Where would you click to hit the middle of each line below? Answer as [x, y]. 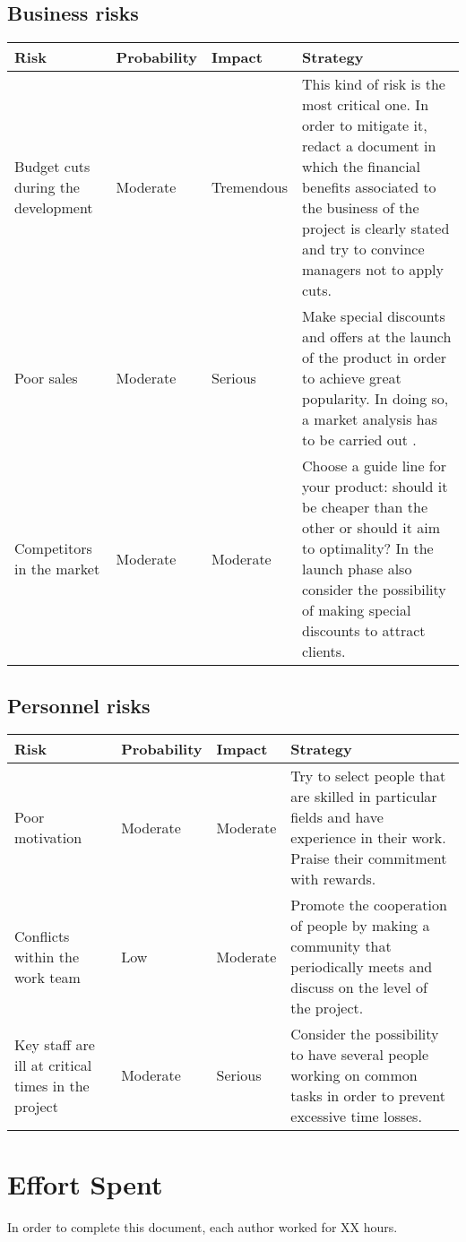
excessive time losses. [356, 1117]
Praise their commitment [369, 858]
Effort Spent [85, 1183]
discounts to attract [364, 631]
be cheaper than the [365, 507]
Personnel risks [79, 705]
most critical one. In [366, 105]
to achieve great [352, 378]
